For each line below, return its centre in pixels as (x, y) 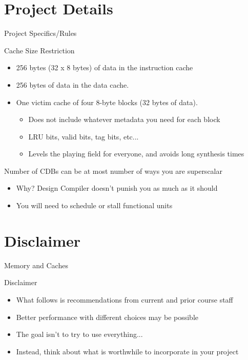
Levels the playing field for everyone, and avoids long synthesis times (136, 154)
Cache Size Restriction (39, 50)
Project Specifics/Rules (40, 33)
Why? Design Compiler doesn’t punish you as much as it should (117, 188)
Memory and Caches (36, 265)
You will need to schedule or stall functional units (94, 205)
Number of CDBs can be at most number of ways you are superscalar (113, 171)
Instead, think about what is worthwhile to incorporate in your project (127, 351)
